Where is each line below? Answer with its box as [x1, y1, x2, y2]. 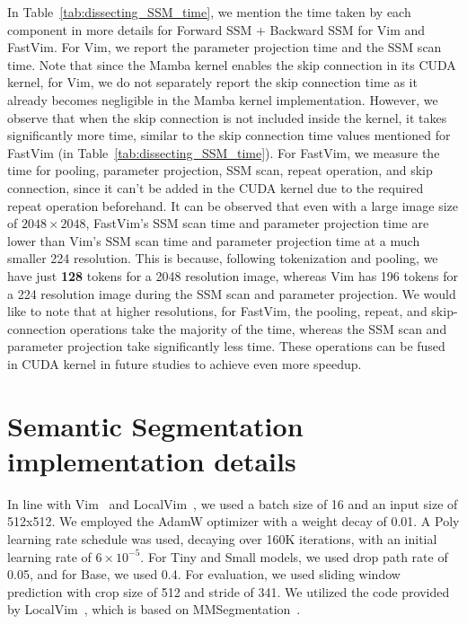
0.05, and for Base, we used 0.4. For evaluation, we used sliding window [7, 565, 401, 584]
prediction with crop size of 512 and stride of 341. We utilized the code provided [7, 582, 450, 601]
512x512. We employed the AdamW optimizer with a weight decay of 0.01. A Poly [7, 512, 460, 531]
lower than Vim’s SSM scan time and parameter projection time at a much [7, 231, 420, 250]
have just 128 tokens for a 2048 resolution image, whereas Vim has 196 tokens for [7, 266, 458, 285]
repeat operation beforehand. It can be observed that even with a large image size [7, 196, 458, 215]
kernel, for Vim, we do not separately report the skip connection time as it [7, 73, 418, 92]
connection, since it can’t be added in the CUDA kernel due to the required [7, 178, 424, 197]
